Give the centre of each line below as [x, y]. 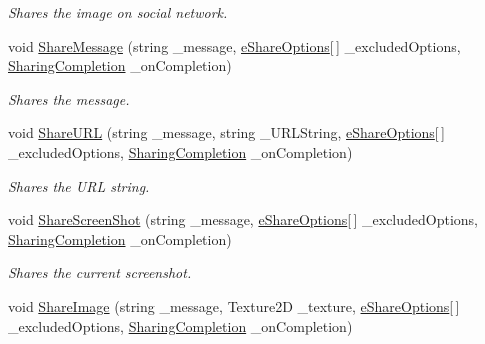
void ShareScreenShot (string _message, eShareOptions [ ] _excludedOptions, [243, 219]
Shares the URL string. [79, 185]
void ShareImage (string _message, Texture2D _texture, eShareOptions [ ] [234, 305]
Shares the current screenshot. [100, 272]
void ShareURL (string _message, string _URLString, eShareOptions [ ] [226, 132]
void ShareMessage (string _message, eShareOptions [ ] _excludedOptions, [234, 45]
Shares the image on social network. [118, 12]
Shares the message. [69, 98]
